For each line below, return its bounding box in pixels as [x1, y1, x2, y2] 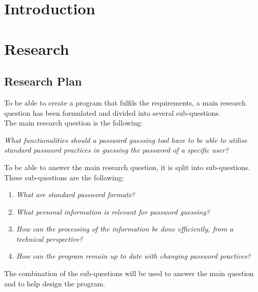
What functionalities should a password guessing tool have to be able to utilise [4, 134, 247, 145]
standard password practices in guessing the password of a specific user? [4, 144, 229, 155]
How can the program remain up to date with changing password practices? [16, 251, 251, 261]
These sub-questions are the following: [4, 172, 124, 182]
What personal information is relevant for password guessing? [16, 206, 210, 217]
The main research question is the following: [4, 117, 143, 128]
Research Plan [4, 73, 82, 89]
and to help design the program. [4, 278, 105, 288]
